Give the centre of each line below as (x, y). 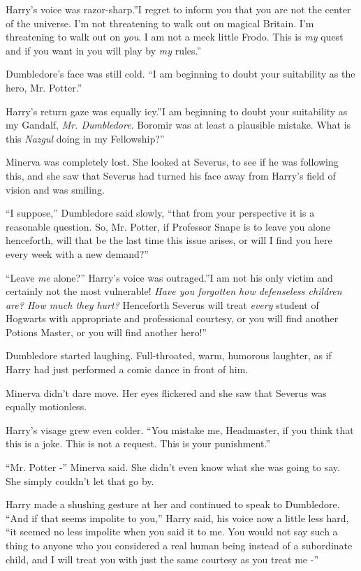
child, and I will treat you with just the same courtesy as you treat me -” (162, 559)
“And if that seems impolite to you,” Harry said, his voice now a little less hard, (177, 518)
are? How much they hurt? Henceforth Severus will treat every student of (162, 304)
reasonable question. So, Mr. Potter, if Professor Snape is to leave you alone (168, 226)
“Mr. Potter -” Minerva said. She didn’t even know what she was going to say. (173, 467)
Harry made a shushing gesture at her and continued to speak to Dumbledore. (173, 504)
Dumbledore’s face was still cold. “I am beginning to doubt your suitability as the (180, 74)
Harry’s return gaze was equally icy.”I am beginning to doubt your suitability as (177, 111)
